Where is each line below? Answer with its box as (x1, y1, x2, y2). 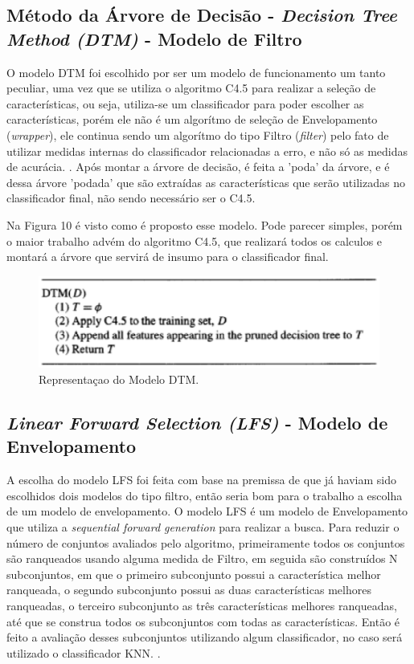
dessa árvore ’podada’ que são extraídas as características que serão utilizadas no (6, 173, 405, 190)
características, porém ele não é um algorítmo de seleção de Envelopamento (6, 111, 378, 128)
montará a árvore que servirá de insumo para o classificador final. (6, 248, 329, 265)
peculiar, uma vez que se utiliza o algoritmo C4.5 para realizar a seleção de (6, 79, 376, 96)
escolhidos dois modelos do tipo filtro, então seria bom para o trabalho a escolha (6, 487, 403, 503)
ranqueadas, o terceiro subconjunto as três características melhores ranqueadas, (6, 597, 397, 613)
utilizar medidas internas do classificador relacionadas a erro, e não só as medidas (6, 142, 408, 159)
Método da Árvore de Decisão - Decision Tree (6, 2, 398, 27)
